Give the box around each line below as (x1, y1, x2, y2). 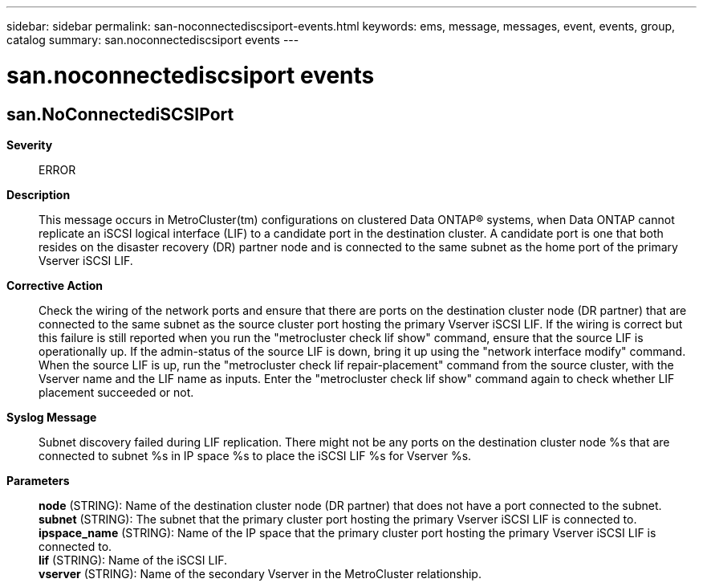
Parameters (6, 473, 70, 487)
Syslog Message (6, 410, 97, 424)
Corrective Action (6, 278, 103, 292)
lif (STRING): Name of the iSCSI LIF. (39, 552, 228, 567)
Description (6, 187, 71, 202)
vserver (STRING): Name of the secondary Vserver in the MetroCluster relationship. (39, 566, 482, 581)
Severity (6, 137, 53, 152)
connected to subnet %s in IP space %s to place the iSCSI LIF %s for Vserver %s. (39, 448, 472, 463)
